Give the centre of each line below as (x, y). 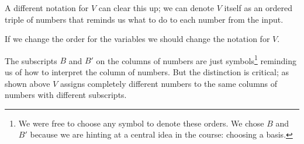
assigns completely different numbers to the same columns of (169, 83)
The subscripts (31, 60)
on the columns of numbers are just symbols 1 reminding (196, 59)
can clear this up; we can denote (156, 8)
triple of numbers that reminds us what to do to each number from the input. (144, 19)
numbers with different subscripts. (66, 95)
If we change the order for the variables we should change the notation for (137, 39)
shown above (27, 83)
